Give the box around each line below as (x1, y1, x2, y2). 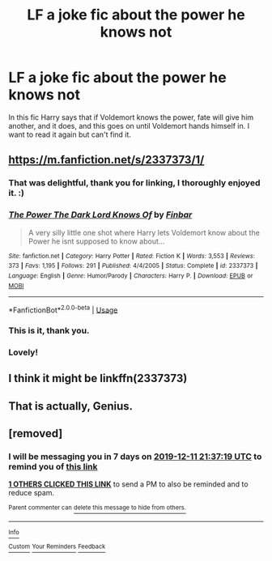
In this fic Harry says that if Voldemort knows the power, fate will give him (8, 112, 254, 122)
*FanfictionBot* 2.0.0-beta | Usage (8, 304, 118, 315)
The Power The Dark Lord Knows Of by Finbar (8, 209, 193, 220)
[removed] (8, 427, 63, 440)
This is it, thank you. (8, 325, 90, 337)
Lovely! (8, 346, 39, 358)
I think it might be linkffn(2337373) (8, 372, 188, 385)
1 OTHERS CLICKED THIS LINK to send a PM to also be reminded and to (8, 479, 249, 489)
